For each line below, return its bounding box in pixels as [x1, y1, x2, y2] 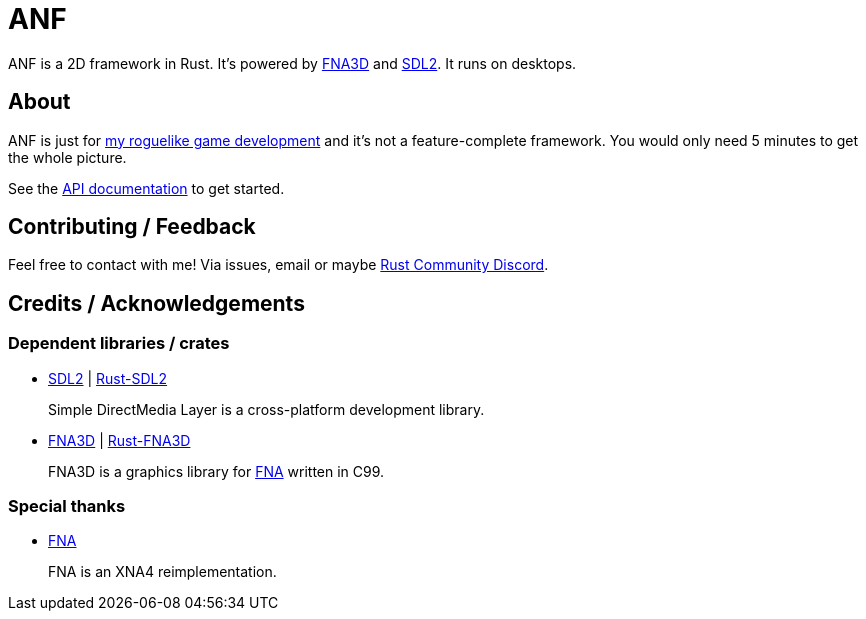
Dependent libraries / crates [8, 333, 230, 354]
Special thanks [8, 496, 126, 517]
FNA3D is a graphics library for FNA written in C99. [48, 462, 385, 480]
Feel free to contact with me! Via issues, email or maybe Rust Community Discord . [8, 256, 549, 274]
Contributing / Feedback [8, 214, 256, 240]
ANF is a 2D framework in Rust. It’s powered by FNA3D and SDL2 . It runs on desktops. [8, 54, 577, 72]
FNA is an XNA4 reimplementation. [48, 563, 277, 581]
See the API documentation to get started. [8, 179, 285, 197]
